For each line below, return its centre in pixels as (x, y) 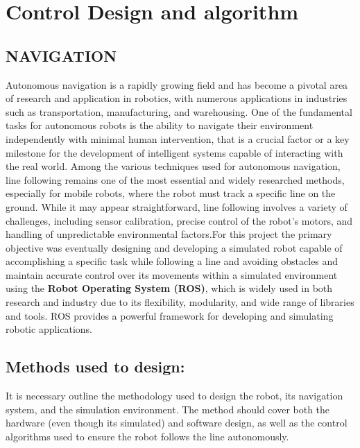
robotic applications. (49, 329)
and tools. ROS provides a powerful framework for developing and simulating (170, 315)
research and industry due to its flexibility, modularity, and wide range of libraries (180, 302)
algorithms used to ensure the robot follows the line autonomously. (147, 436)
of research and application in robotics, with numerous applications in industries (177, 98)
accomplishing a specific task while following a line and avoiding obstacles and (172, 261)
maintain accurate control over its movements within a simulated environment (172, 274)
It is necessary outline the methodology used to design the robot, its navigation (174, 396)
